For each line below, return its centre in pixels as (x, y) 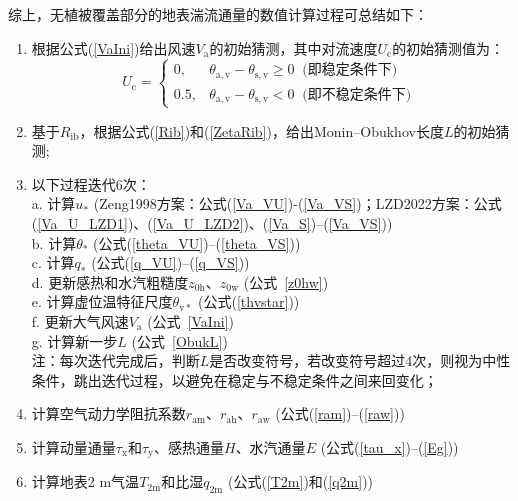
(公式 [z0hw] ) (286, 281)
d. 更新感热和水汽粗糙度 (110, 281)
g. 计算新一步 (74, 340)
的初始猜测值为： (448, 47)
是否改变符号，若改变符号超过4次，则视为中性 (360, 360)
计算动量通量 (73, 446)
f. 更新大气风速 (80, 321)
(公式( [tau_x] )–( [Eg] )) (389, 446)
